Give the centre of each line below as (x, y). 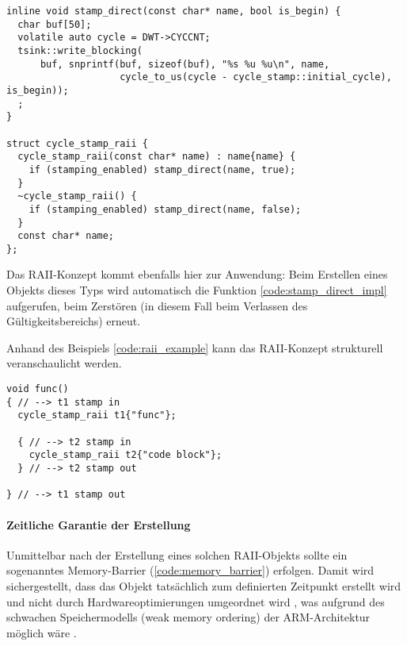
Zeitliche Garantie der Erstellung (99, 524)
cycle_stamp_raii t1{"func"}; (97, 415)
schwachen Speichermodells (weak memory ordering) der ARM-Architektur (188, 617)
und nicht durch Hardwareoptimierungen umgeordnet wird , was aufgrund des (196, 601)
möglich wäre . (42, 632)
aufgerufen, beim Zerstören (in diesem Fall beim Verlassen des (157, 305)
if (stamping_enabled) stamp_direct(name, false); (165, 209)
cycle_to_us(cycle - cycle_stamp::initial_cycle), (256, 77)
